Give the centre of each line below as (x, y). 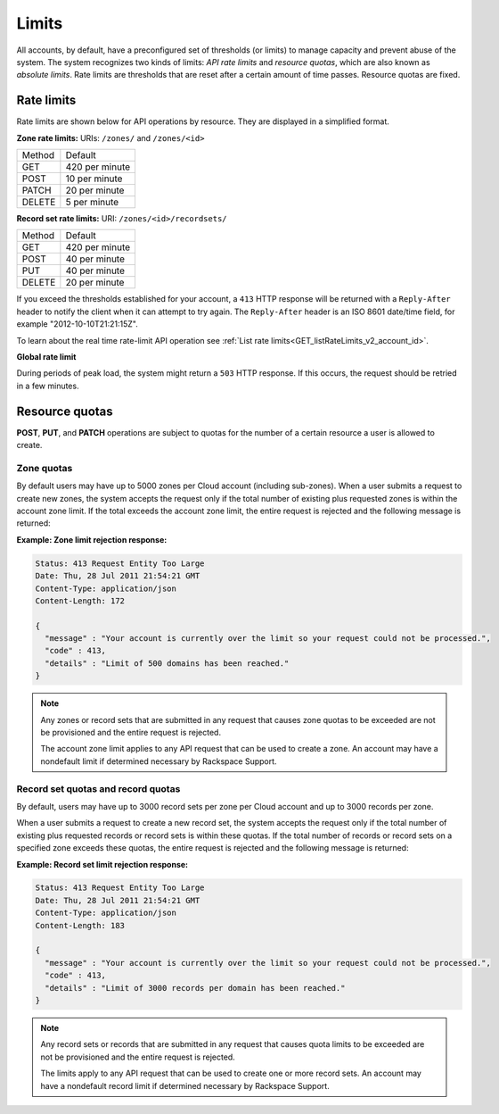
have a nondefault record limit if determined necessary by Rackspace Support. (185, 1085)
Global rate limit (46, 356)
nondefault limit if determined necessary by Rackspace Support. (159, 761)
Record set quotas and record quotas (98, 788)
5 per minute (92, 203)
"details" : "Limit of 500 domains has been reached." (167, 663)
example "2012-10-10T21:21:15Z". (77, 324)
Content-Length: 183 (80, 925)
